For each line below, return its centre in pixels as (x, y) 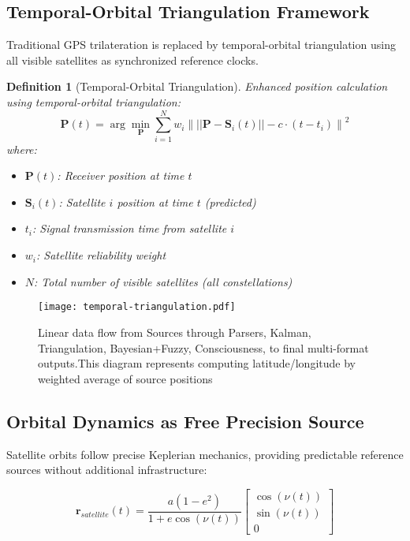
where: (22, 149)
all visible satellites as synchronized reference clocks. (132, 60)
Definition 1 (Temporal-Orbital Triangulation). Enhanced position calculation (197, 86)
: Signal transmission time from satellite (130, 228)
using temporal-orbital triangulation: (93, 101)
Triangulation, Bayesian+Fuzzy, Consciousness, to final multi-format (203, 347)
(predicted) (230, 201)
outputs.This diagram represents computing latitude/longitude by (197, 363)
